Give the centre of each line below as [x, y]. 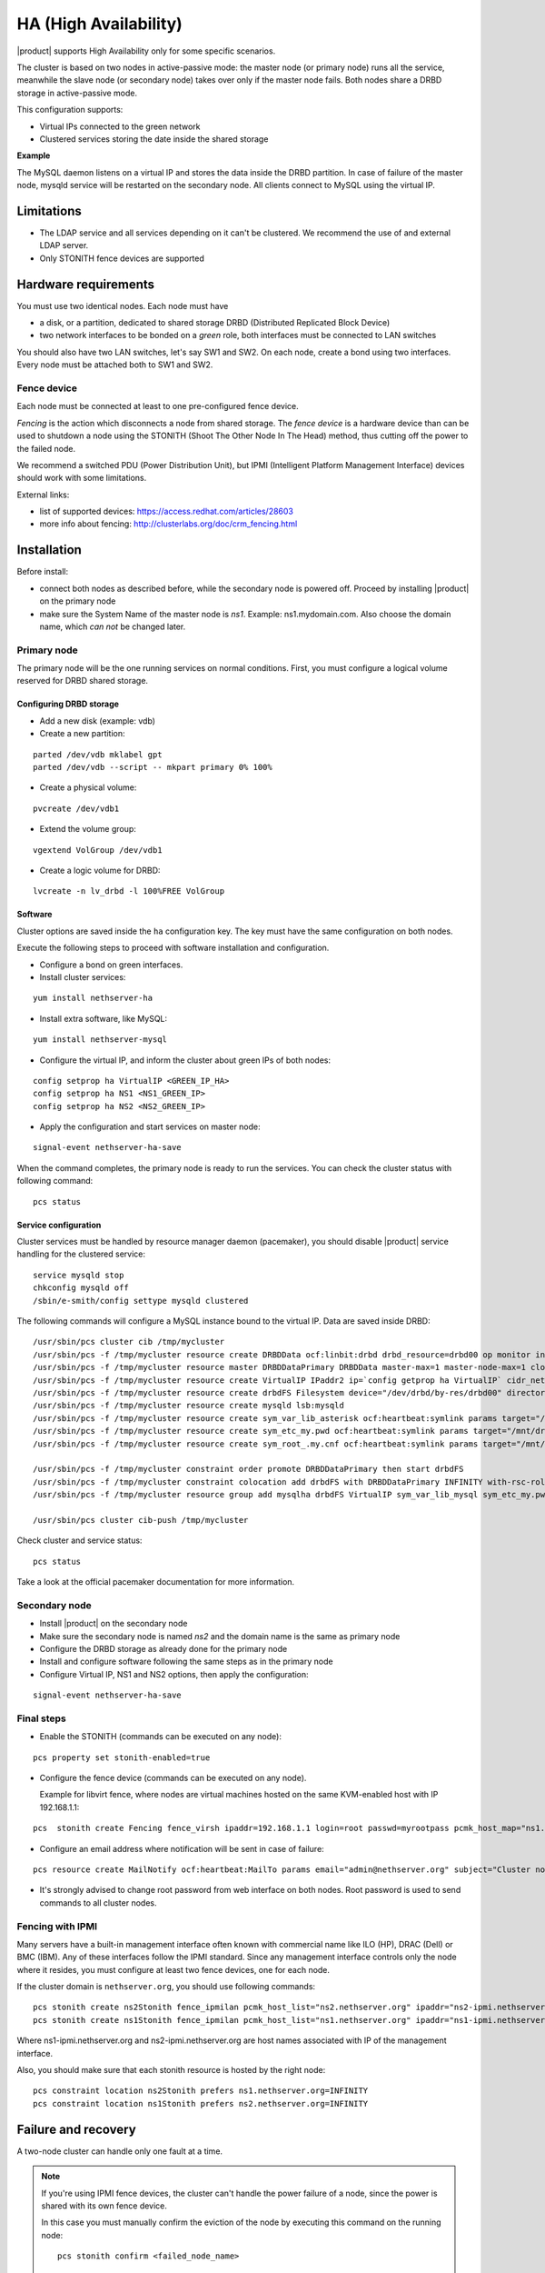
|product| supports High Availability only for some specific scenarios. [146, 51]
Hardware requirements [85, 284]
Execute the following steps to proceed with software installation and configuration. [173, 948]
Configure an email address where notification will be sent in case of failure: [182, 1848]
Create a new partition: [83, 734]
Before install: [43, 572]
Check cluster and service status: [79, 1540]
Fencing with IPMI [57, 1926]
